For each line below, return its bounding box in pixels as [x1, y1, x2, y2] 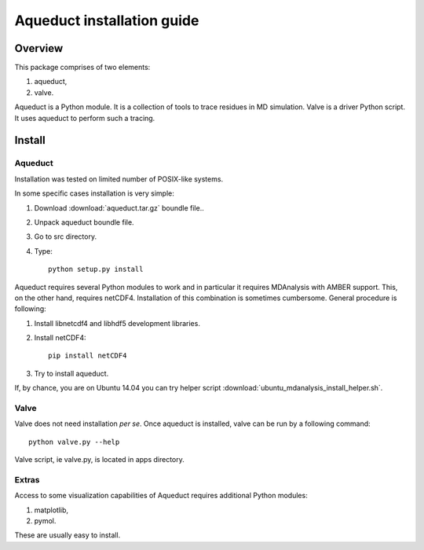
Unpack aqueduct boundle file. [34, 217, 134, 227]
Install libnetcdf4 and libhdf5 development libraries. [34, 318, 200, 328]
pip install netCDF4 [48, 351, 127, 361]
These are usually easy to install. [14, 530, 121, 540]
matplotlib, [34, 505, 69, 515]
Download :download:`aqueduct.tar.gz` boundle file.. [34, 203, 204, 212]
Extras [14, 474, 40, 485]
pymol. [34, 516, 57, 526]
